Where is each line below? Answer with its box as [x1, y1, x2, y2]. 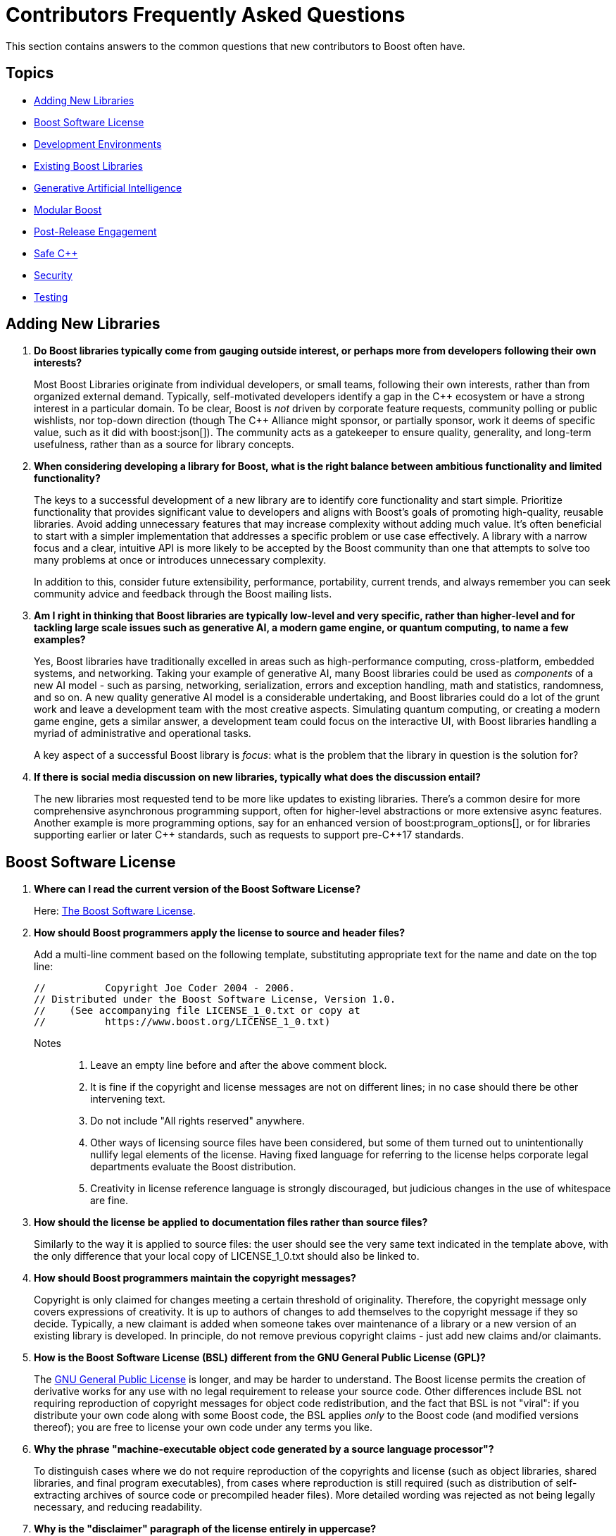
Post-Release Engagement [34, 225, 157, 237]
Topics [6, 64, 54, 82]
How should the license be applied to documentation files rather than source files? [34, 1216, 428, 1229]
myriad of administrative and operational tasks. [34, 727, 251, 740]
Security [34, 268, 73, 281]
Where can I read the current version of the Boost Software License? [34, 883, 360, 896]
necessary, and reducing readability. [34, 1501, 203, 1513]
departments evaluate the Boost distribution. [90, 1160, 296, 1173]
